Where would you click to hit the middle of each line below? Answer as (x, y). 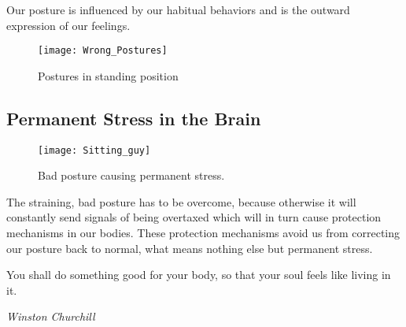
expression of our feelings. (68, 25)
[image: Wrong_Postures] (103, 51)
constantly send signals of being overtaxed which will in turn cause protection (194, 217)
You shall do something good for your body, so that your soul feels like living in (199, 275)
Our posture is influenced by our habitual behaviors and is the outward (178, 9)
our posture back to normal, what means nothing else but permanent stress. (190, 248)
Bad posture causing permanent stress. (131, 175)
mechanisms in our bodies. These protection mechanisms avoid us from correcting (203, 233)
